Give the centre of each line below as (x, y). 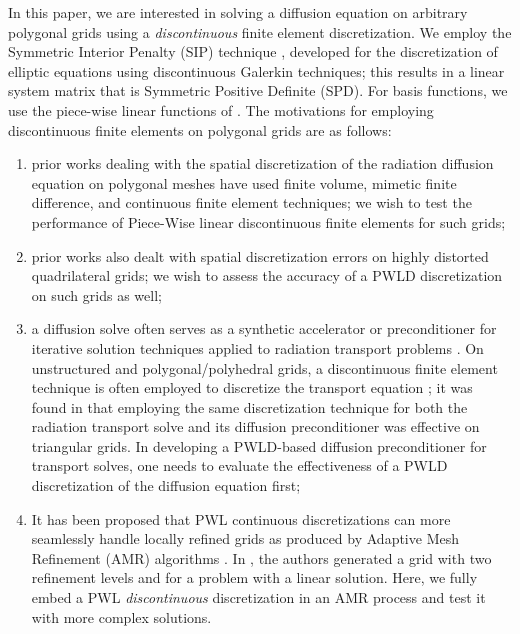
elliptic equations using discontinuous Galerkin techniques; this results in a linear (256, 70)
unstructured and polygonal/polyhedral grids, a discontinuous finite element (264, 367)
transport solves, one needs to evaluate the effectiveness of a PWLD (239, 465)
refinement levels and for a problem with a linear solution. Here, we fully (254, 577)
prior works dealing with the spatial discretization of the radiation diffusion (262, 163)
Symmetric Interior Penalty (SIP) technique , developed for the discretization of (253, 51)
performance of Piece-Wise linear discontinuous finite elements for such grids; (268, 221)
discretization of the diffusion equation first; (166, 485)
